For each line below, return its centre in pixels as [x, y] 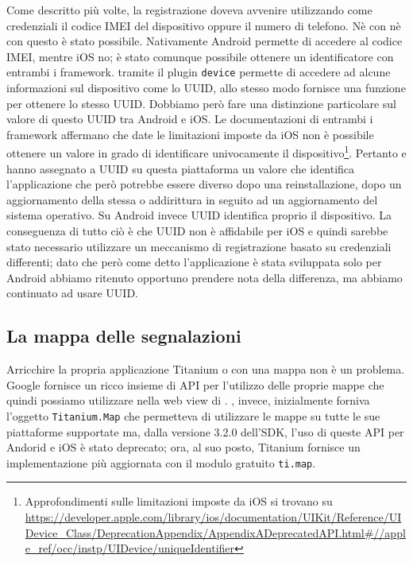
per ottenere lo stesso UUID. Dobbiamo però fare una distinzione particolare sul [202, 103]
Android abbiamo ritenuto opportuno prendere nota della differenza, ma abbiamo [205, 277]
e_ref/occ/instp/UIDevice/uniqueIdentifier [130, 548]
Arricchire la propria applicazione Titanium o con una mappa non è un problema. [206, 369]
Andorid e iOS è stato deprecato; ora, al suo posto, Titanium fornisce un [183, 447]
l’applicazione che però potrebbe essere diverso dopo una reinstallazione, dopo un [204, 184]
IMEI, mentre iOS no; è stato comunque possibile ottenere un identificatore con [200, 56]
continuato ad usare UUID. [72, 293]
